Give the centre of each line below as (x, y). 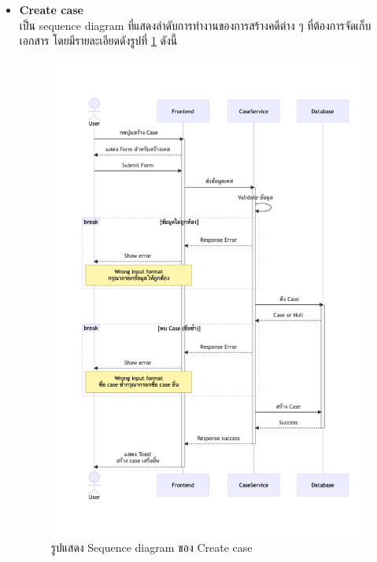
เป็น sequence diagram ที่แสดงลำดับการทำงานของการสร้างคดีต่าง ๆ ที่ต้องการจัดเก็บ (195, 25)
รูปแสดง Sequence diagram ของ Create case (152, 547)
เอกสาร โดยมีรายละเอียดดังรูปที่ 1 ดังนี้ (98, 40)
